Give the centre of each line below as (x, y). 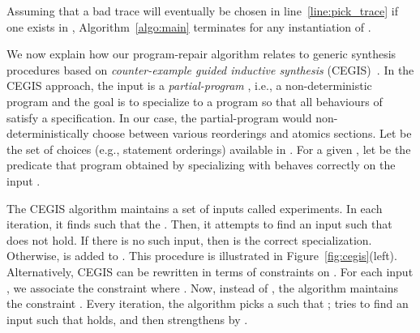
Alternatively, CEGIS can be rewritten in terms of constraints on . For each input (210, 271)
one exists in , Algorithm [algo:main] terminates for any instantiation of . (189, 26)
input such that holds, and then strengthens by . (127, 319)
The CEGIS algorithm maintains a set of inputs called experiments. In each (195, 208)
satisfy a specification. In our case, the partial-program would (159, 117)
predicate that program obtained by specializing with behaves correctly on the (201, 165)
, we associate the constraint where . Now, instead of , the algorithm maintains (203, 287)
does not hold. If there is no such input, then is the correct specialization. (189, 239)
